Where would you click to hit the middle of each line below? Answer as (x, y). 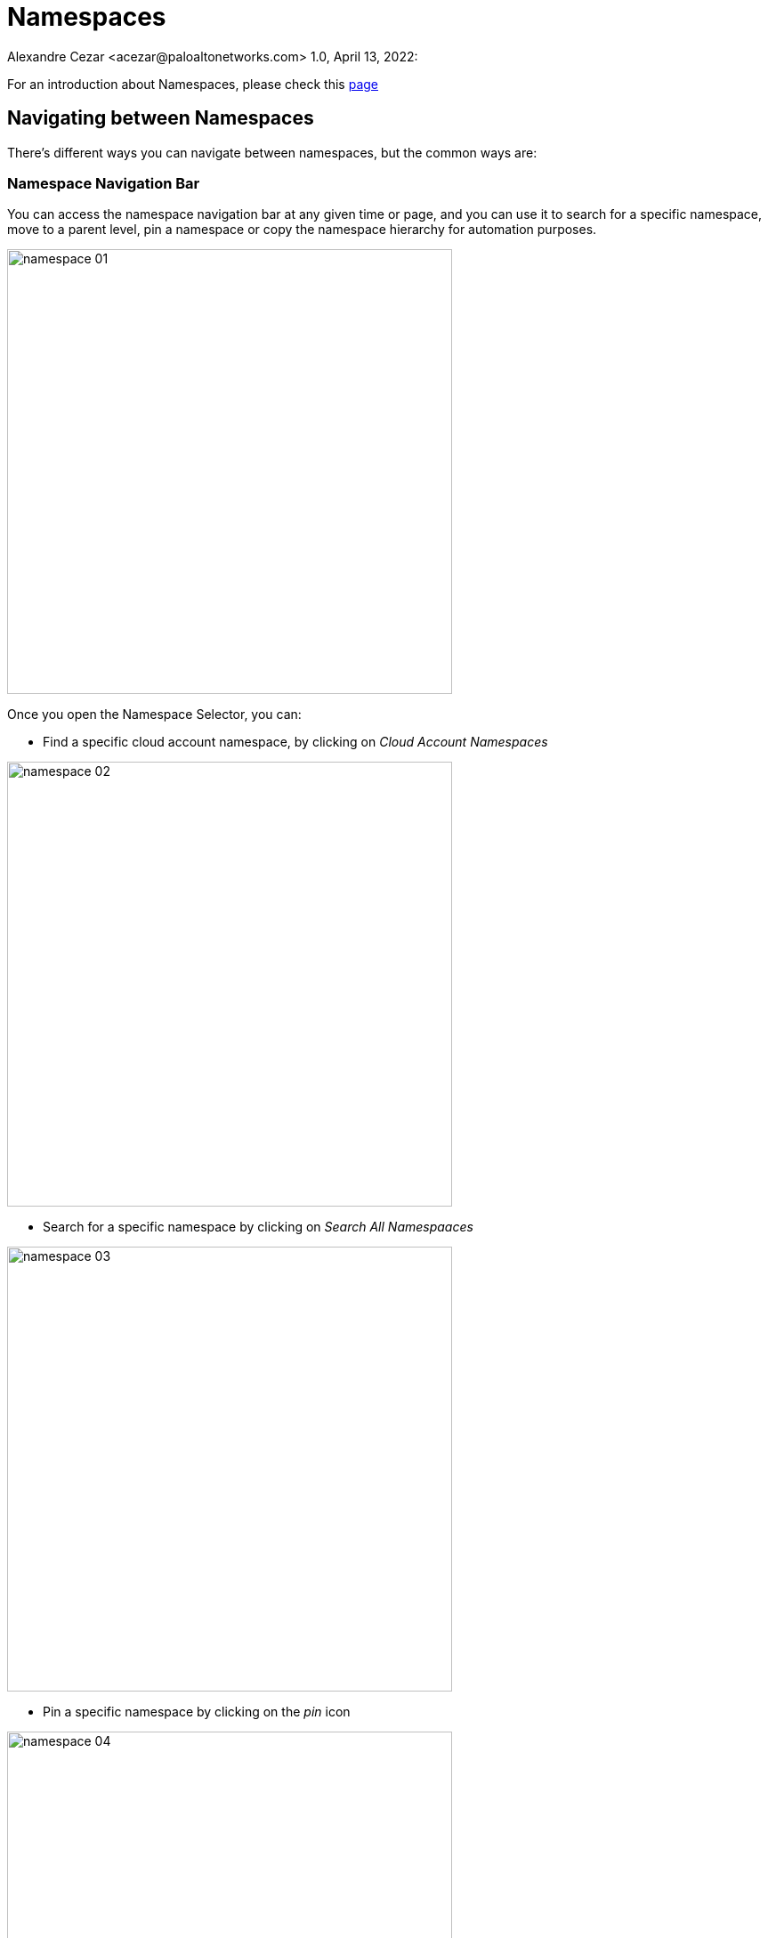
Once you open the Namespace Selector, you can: (154, 715)
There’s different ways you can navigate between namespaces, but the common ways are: (272, 152)
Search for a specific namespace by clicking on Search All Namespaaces (258, 1227)
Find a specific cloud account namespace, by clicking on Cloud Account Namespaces (295, 742)
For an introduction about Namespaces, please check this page (193, 84)
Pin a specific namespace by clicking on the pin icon (197, 1712)
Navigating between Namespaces (161, 118)
